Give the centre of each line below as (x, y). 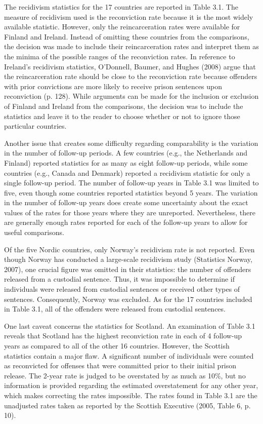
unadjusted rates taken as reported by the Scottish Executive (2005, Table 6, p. (127, 405)
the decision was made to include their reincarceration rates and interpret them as (131, 46)
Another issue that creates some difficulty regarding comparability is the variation (131, 143)
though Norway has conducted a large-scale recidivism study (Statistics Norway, (128, 259)
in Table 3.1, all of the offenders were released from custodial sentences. (115, 309)
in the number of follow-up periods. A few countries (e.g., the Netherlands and (126, 153)
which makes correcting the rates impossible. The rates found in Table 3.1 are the (131, 395)
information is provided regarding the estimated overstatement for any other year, (131, 385)
